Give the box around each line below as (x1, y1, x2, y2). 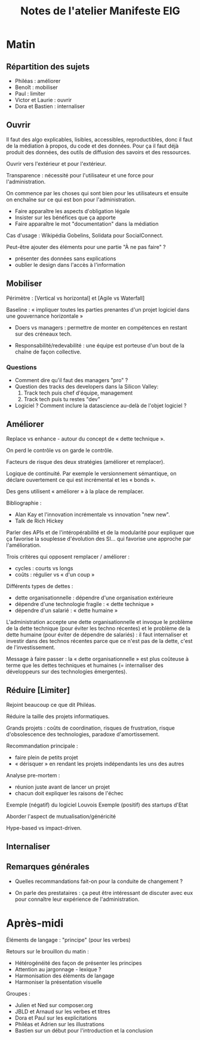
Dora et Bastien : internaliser (14, 103, 85, 110)
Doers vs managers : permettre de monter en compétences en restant (14, 324, 187, 331)
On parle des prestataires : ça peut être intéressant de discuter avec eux (14, 889, 193, 896)
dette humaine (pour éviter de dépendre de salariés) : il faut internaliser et (6, 631, 188, 638)
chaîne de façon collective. (14, 348, 82, 355)
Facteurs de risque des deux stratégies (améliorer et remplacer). (6, 458, 165, 465)
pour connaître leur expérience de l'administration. (14, 896, 140, 903)
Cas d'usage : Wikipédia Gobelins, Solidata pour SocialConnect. (6, 232, 164, 239)
